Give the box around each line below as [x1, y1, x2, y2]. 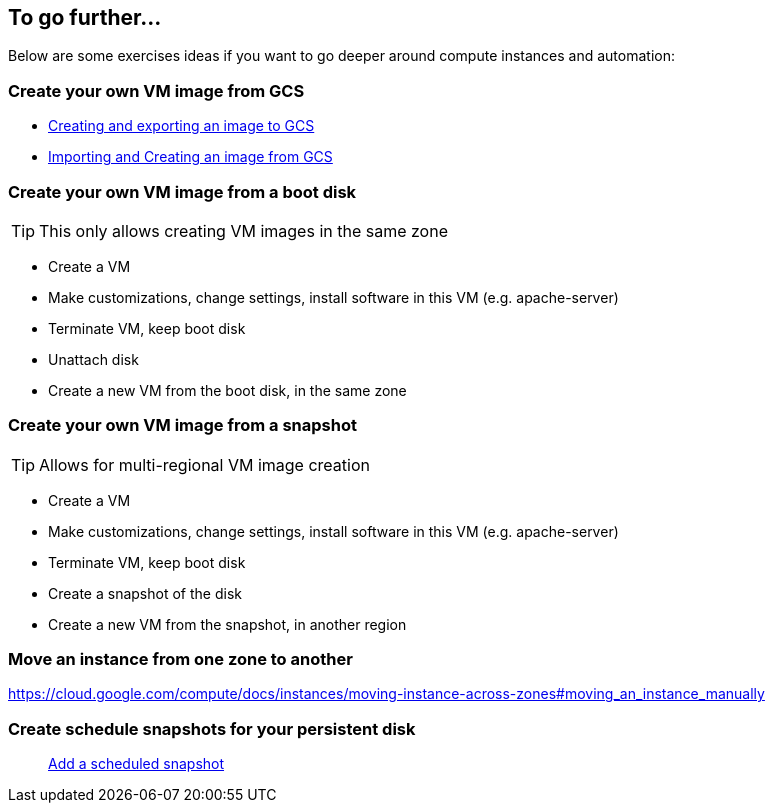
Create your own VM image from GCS [8, 80, 305, 101]
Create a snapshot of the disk [48, 584, 242, 602]
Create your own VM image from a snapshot [8, 415, 357, 436]
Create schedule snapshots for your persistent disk [8, 718, 416, 739]
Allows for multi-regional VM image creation [39, 454, 370, 475]
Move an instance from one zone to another [8, 649, 353, 670]
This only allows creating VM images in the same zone [39, 220, 448, 241]
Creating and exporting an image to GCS [48, 117, 315, 135]
